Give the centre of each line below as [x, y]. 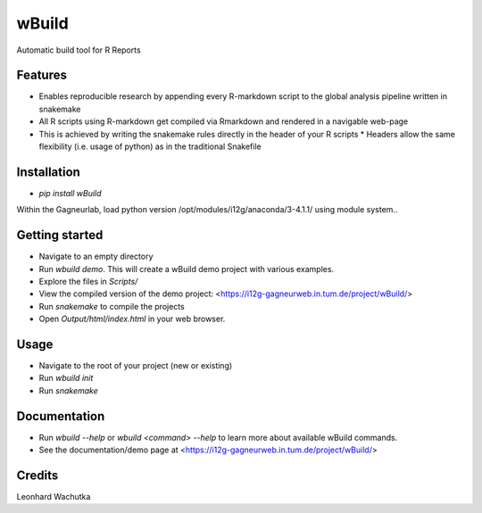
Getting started [60, 235]
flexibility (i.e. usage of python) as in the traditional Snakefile [150, 146]
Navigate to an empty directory [96, 256]
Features [42, 75]
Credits [37, 475]
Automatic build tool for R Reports [79, 50]
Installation [48, 172]
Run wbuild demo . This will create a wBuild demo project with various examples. [187, 269]
